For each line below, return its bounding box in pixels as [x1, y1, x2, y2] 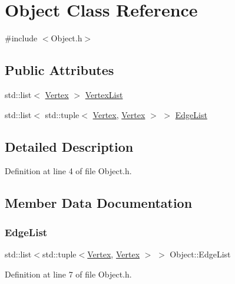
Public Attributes [5, 61, 114, 79]
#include [5, 32, 38, 44]
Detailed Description [5, 137, 134, 155]
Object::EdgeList [170, 247, 231, 260]
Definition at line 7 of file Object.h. [5, 267, 132, 280]
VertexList [85, 88, 123, 100]
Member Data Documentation [5, 194, 193, 212]
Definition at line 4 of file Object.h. [5, 165, 132, 177]
